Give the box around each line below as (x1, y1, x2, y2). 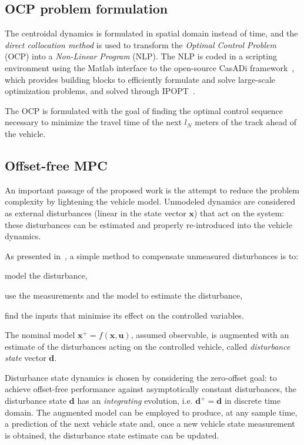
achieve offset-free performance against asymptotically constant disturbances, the (5, 383, 297, 395)
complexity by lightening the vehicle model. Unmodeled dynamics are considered (5, 195, 296, 208)
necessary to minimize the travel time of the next (5, 116, 182, 128)
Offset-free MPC (5, 156, 108, 174)
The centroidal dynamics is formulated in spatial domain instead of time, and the (5, 27, 298, 39)
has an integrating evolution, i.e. (77, 394, 193, 407)
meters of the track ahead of (195, 116, 297, 128)
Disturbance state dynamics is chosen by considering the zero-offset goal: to (5, 371, 277, 383)
